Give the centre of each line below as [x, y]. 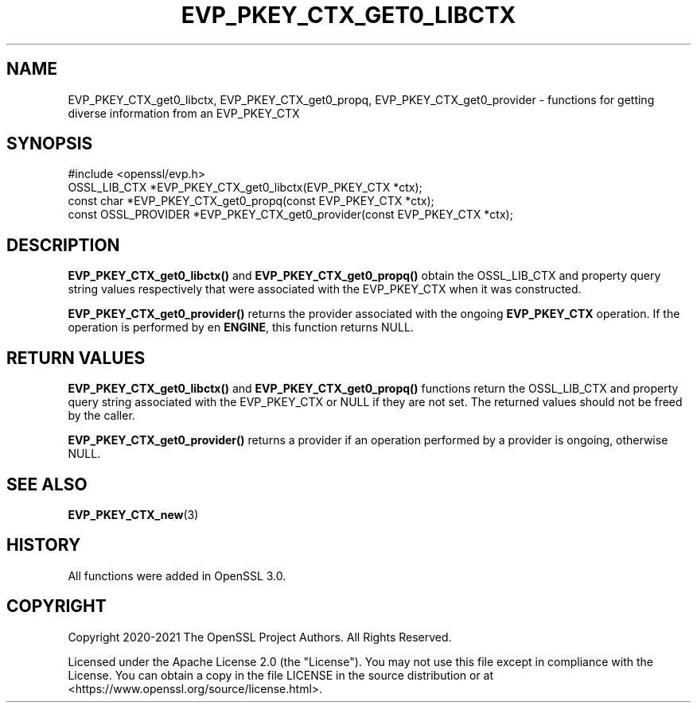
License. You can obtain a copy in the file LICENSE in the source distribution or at [281, 675]
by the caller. [101, 416]
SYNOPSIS [50, 144]
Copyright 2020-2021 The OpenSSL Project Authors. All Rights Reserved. [260, 637]
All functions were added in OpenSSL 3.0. [177, 575]
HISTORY [44, 545]
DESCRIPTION [63, 245]
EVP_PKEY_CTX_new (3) [133, 514]
